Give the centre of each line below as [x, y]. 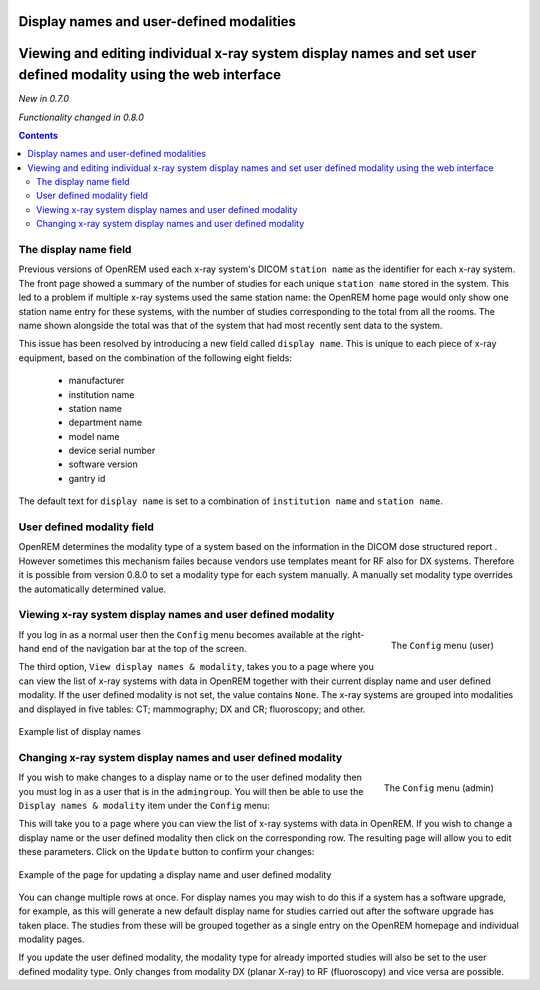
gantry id [87, 478]
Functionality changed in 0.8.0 [81, 117]
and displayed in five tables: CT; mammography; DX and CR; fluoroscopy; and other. [192, 709]
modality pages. [51, 939]
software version [103, 464]
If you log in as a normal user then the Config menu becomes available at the [179, 634]
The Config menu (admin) [438, 787]
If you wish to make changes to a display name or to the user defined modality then [190, 777]
